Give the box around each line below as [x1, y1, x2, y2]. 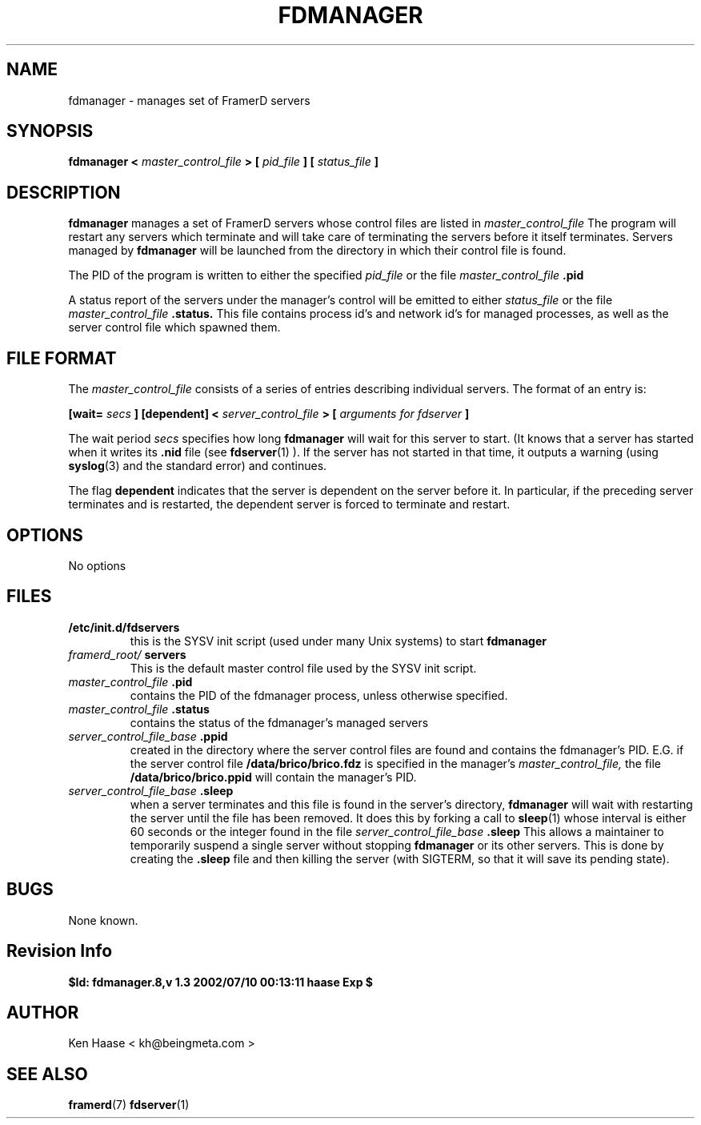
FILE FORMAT [6, 348, 117, 368]
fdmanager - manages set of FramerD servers [68, 93, 310, 107]
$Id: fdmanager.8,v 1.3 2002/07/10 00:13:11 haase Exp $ [68, 974, 373, 989]
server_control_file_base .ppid [68, 729, 228, 743]
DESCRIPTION [6, 182, 121, 203]
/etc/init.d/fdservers [68, 620, 180, 634]
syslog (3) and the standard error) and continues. [68, 459, 327, 473]
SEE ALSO [6, 1063, 88, 1084]
